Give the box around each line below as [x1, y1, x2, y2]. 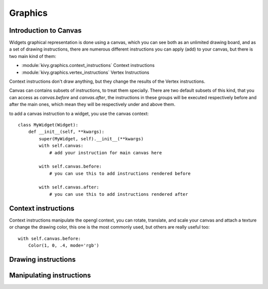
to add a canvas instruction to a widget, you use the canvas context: [9, 111, 149, 116]
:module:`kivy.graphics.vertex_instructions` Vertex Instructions [21, 69, 149, 75]
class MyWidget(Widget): [18, 122, 78, 127]
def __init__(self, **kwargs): [28, 129, 105, 135]
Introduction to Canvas [9, 26, 82, 35]
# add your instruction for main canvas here [49, 150, 162, 156]
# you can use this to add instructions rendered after [49, 191, 188, 197]
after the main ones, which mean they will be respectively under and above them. [9, 102, 176, 108]
